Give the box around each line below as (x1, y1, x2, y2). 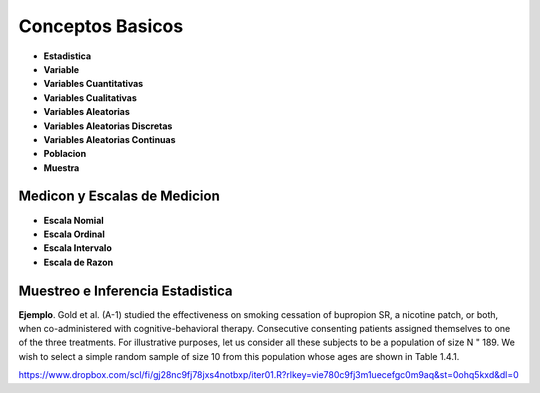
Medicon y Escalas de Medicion (18, 188, 220, 205)
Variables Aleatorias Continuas (43, 133, 176, 145)
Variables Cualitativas (43, 91, 137, 104)
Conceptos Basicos (18, 15, 184, 37)
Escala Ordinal (43, 228, 105, 240)
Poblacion (43, 148, 87, 160)
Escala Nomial (43, 214, 104, 226)
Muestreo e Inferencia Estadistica (18, 282, 234, 299)
